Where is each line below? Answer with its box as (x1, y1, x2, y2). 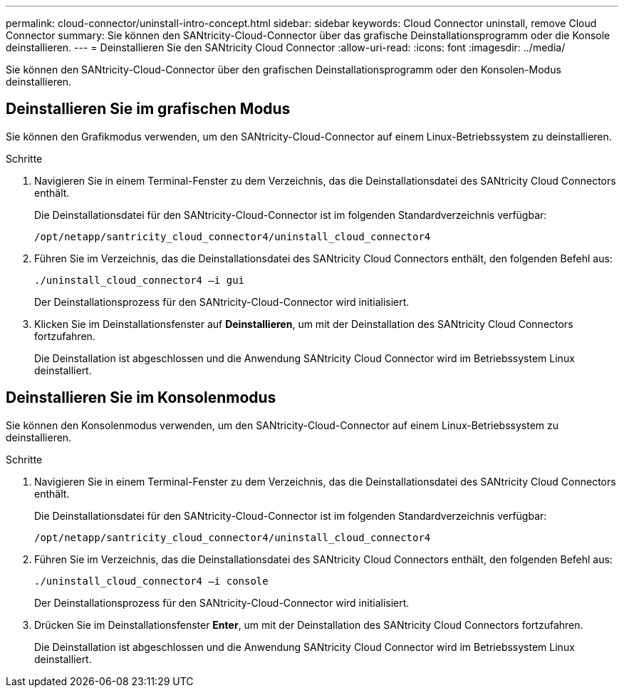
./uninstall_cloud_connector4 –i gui (34, 274, 245, 286)
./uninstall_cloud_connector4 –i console (34, 575, 269, 587)
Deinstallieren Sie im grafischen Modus (6, 100, 291, 118)
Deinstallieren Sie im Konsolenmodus (6, 389, 276, 407)
